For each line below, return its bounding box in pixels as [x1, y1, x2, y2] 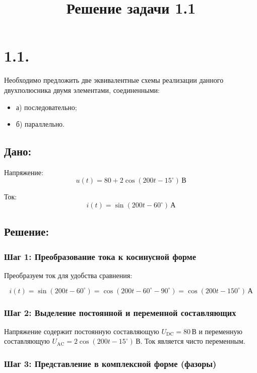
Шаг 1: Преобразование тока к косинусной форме [4, 250, 196, 262]
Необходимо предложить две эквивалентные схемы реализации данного [4, 75, 224, 85]
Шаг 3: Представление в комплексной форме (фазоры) [4, 357, 217, 369]
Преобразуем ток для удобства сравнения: [4, 270, 133, 281]
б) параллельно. [16, 119, 65, 129]
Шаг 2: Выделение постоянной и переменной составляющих [4, 306, 236, 318]
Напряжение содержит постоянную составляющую [4, 326, 159, 336]
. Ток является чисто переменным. [140, 336, 245, 346]
